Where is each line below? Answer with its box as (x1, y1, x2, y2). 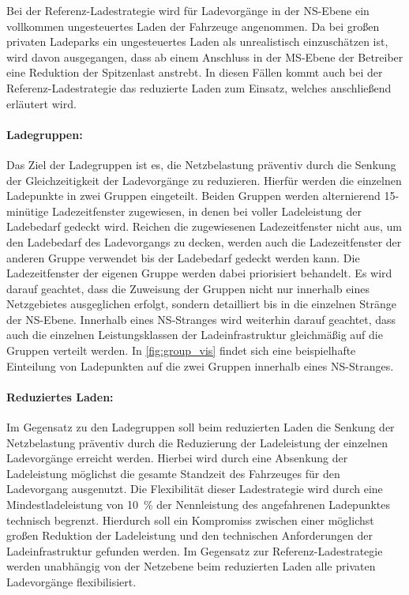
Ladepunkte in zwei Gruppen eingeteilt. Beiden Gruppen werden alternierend (6, 187, 381, 204)
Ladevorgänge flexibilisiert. (6, 574, 137, 589)
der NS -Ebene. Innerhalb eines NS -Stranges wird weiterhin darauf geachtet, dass (6, 311, 396, 327)
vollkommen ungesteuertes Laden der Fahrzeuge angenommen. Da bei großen (6, 17, 380, 34)
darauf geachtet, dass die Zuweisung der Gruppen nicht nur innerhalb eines (6, 280, 370, 296)
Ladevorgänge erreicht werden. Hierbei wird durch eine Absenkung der (6, 450, 348, 466)
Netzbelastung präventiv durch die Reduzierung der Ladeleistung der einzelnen (6, 434, 388, 450)
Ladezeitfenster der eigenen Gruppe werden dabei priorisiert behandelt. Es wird (6, 265, 392, 281)
